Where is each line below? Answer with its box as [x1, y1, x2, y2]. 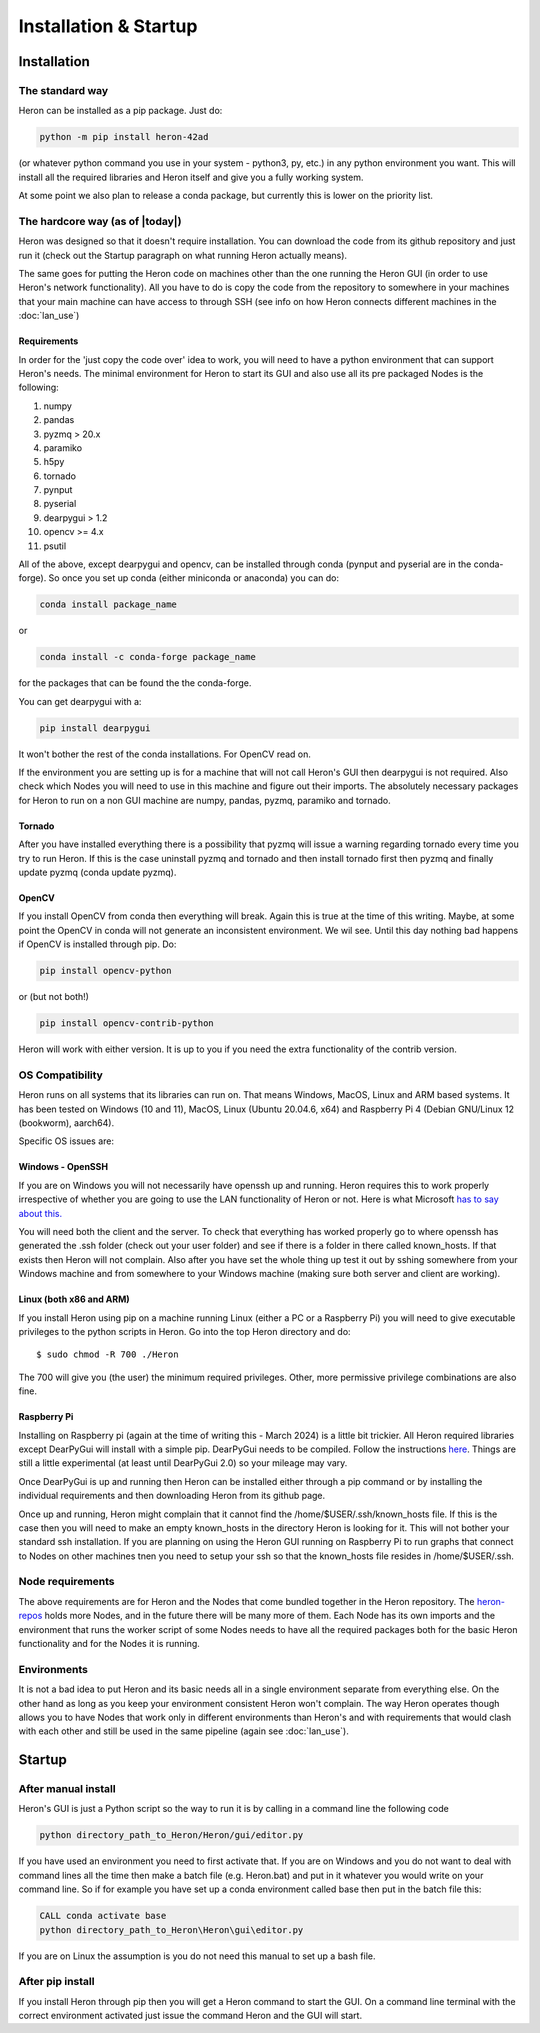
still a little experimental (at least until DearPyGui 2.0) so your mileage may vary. [18, 1457, 348, 1469]
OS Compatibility [18, 1068, 104, 1082]
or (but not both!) [18, 991, 90, 1003]
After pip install [18, 1975, 95, 1989]
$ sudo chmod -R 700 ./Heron [36, 1349, 179, 1360]
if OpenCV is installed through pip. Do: [18, 938, 177, 950]
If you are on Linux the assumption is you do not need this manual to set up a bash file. [18, 1950, 376, 1962]
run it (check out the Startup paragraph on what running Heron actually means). [18, 249, 348, 261]
